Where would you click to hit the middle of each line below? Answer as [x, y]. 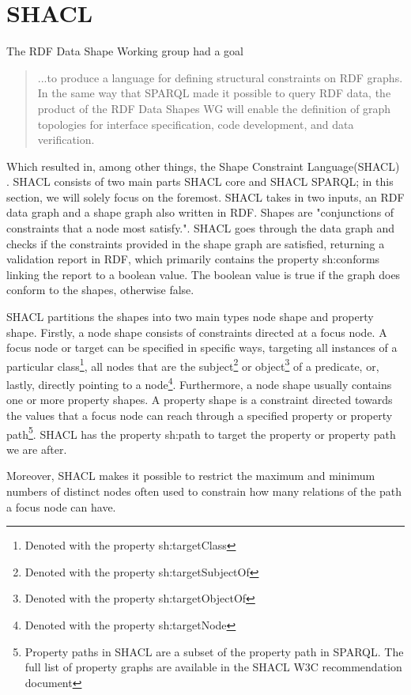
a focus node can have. [61, 506]
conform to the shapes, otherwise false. [100, 290]
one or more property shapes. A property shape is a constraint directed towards [200, 400]
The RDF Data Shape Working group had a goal [125, 51]
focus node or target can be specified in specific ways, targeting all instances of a [202, 347]
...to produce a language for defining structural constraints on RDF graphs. [220, 77]
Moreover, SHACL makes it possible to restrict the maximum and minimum [191, 476]
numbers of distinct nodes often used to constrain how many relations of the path [204, 491]
